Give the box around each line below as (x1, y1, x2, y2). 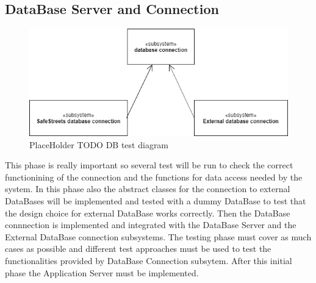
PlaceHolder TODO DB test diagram (29, 138, 169, 151)
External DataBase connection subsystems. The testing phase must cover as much (5, 230, 312, 243)
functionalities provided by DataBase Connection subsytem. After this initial (5, 254, 292, 267)
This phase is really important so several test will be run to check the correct (5, 159, 293, 171)
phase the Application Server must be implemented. (5, 266, 199, 279)
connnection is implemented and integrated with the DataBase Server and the (5, 218, 296, 231)
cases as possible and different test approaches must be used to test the (5, 242, 271, 255)
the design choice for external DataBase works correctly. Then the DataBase (5, 206, 290, 219)
